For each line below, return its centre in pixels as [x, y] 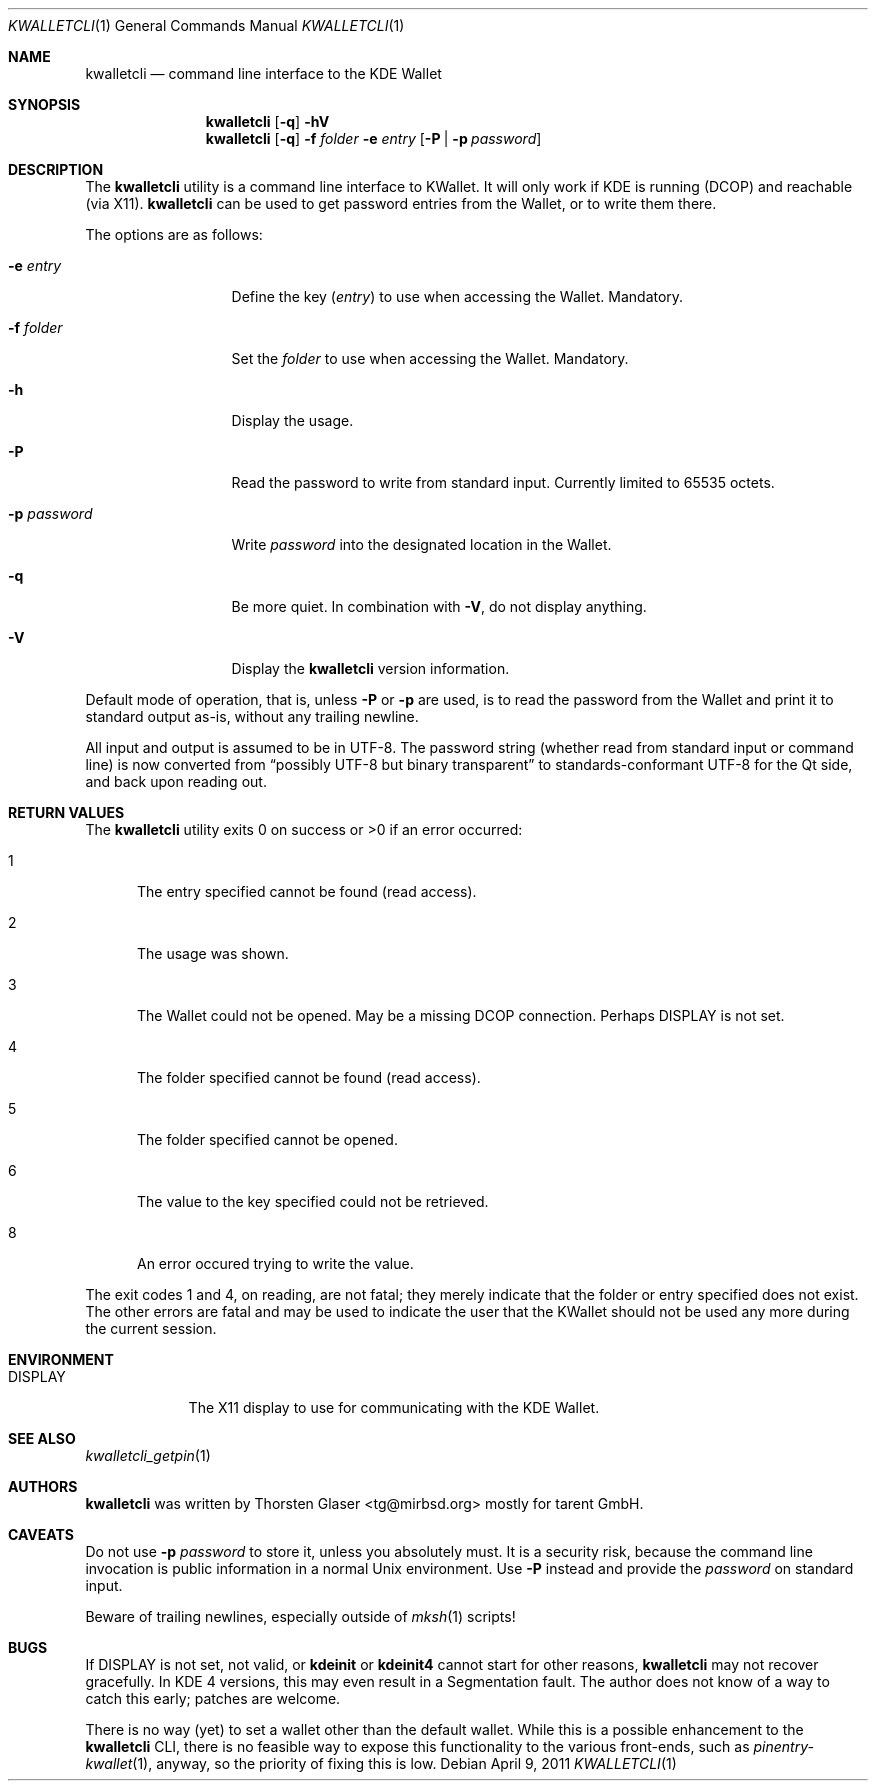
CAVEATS [41, 1534]
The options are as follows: [174, 234]
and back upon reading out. [176, 781]
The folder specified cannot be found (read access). [309, 1077]
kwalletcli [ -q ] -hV [267, 121]
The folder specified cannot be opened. [267, 1139]
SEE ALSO [42, 1438]
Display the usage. [292, 420]
